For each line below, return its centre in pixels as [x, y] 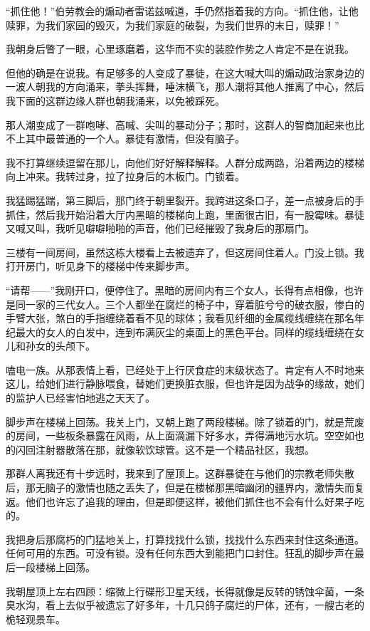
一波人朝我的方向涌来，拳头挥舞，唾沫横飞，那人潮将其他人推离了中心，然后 [185, 87]
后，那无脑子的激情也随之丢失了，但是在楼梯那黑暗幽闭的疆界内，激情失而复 [185, 487]
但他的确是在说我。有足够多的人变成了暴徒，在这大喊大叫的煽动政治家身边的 [185, 72]
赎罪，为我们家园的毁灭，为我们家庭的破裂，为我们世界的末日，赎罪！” [173, 25]
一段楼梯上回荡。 [55, 567]
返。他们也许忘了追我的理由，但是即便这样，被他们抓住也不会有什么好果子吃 [185, 501]
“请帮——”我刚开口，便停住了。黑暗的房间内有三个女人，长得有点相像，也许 [185, 290]
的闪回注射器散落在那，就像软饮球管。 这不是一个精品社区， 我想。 [160, 449]
